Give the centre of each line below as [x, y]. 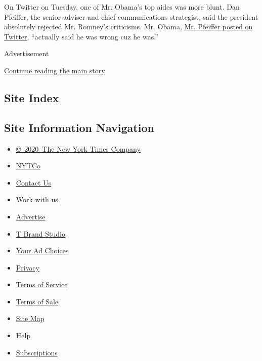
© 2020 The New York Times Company [78, 148]
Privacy [28, 267]
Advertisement [27, 53]
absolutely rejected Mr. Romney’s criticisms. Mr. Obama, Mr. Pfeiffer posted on [128, 27]
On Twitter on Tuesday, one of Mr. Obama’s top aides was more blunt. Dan [122, 7]
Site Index [32, 97]
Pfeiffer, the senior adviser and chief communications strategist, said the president [131, 16]
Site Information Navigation [79, 127]
